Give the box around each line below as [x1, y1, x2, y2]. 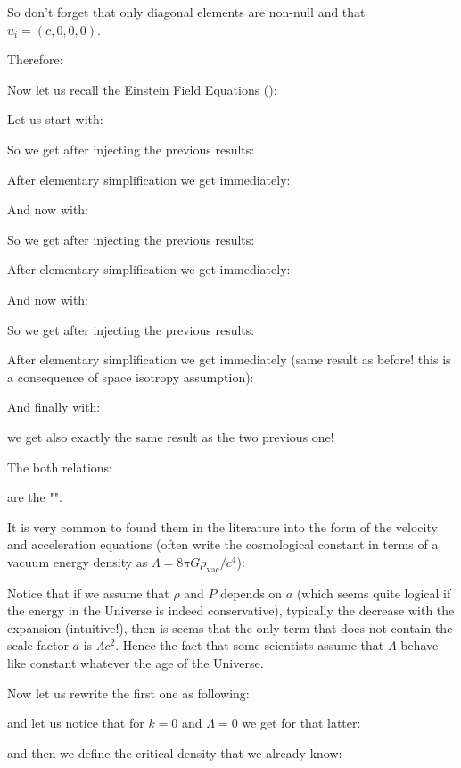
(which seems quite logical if [296, 583, 451, 602]
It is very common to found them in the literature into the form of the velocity [7, 517, 438, 536]
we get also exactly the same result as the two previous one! [7, 427, 334, 446]
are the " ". [7, 488, 62, 506]
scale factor [7, 636, 69, 655]
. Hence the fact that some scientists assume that [115, 636, 384, 655]
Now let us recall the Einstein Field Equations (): [7, 79, 277, 98]
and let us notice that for [7, 714, 144, 732]
